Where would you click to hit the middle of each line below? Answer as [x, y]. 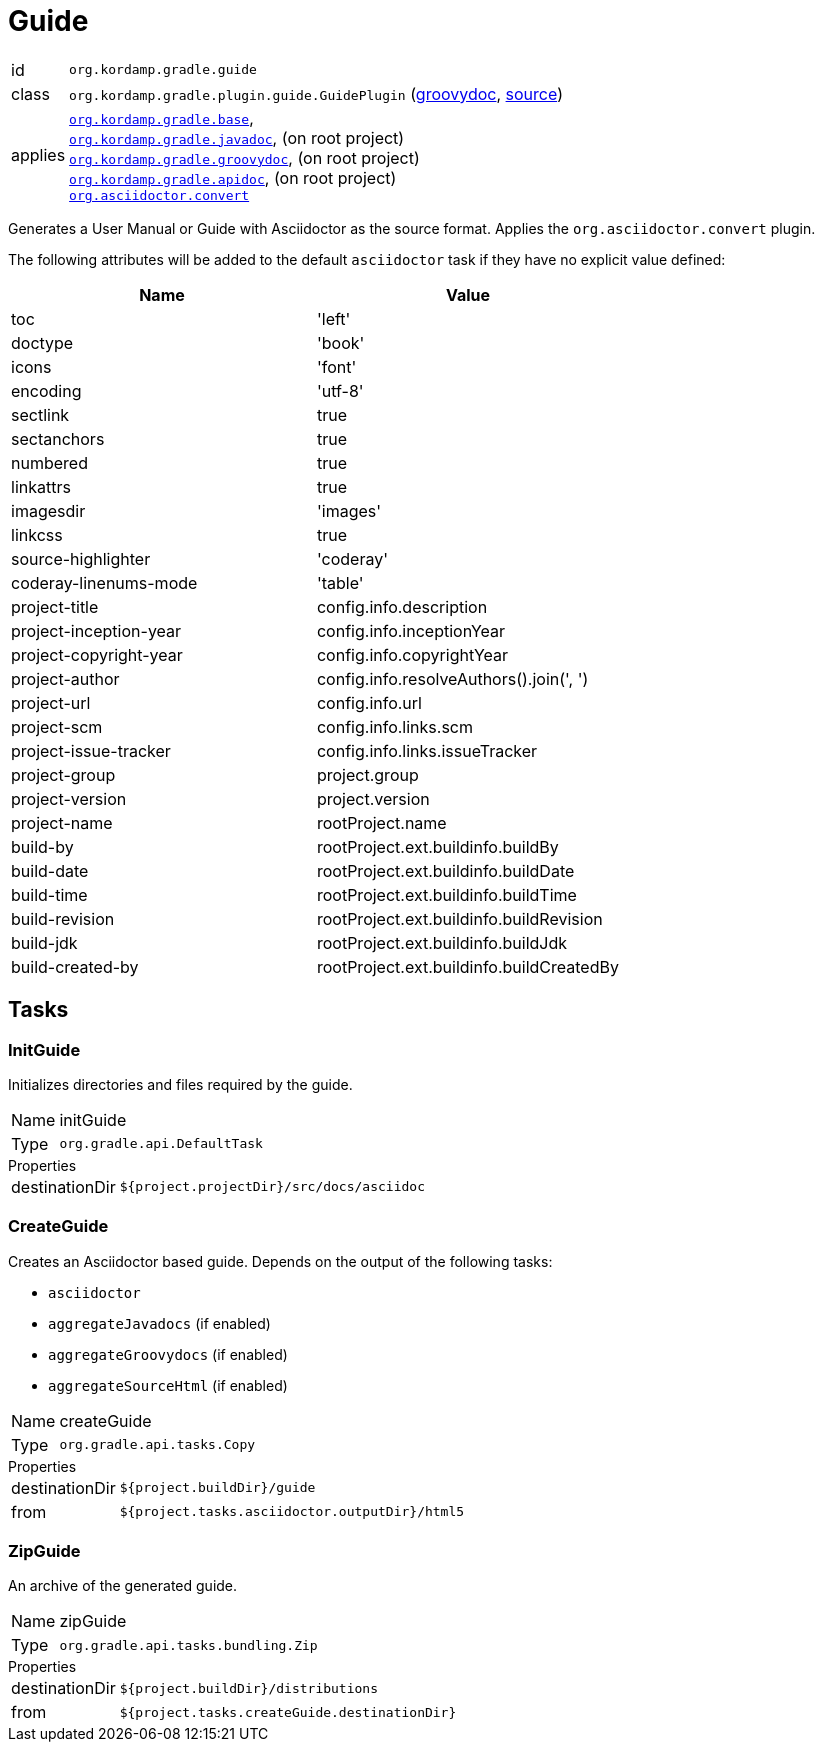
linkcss [37, 534]
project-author [65, 678]
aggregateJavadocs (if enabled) [159, 1323]
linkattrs [41, 486]
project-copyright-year [97, 654]
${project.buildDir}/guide [217, 1488]
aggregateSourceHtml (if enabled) [168, 1385]
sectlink [40, 414]
